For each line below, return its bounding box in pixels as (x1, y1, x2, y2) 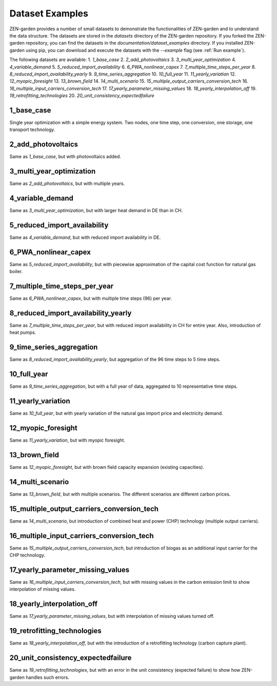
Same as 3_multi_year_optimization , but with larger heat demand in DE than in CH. (9, 207, 183, 214)
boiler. (9, 269, 23, 275)
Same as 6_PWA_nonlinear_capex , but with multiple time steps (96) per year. (9, 295, 172, 301)
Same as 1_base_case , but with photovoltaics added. (9, 154, 122, 160)
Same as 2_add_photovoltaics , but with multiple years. (9, 180, 125, 187)
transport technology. (9, 126, 55, 133)
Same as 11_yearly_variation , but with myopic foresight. (9, 437, 126, 444)
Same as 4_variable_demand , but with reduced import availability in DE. (9, 234, 161, 240)
